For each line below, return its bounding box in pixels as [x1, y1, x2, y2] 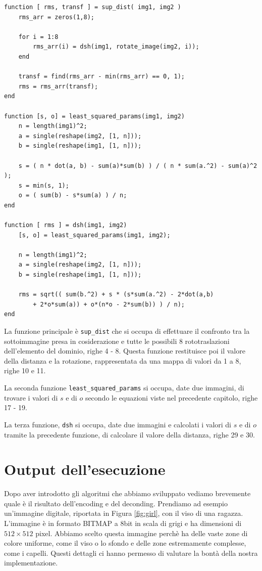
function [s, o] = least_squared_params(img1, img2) [4, 112, 185, 120]
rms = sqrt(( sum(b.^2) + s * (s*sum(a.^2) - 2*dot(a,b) [18, 291, 214, 298]
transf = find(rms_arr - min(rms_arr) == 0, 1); [18, 73, 185, 80]
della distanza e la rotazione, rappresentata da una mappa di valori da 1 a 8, [4, 355, 241, 366]
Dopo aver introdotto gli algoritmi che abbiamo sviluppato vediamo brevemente [4, 488, 251, 499]
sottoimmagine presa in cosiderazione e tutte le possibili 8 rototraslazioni [4, 335, 230, 346]
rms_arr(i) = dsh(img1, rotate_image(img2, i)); [33, 43, 199, 51]
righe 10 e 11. [4, 365, 46, 376]
